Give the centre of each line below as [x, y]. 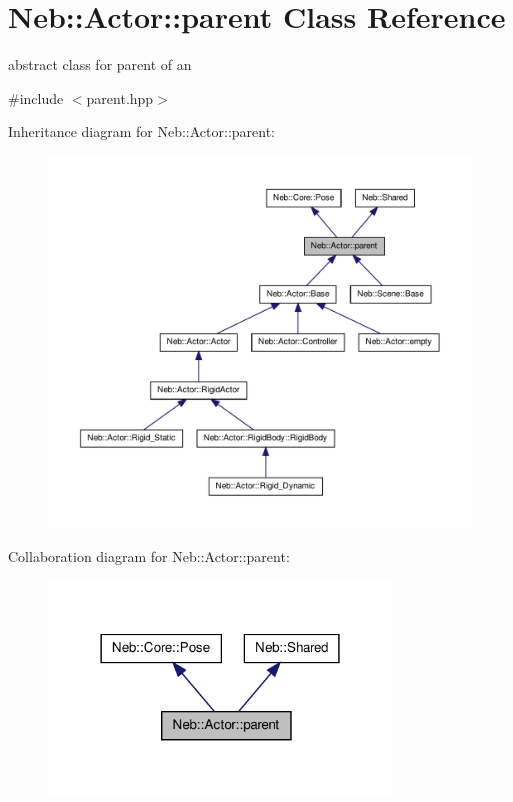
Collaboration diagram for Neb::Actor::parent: [149, 556]
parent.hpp [120, 97]
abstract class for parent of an [100, 64]
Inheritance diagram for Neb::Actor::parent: [142, 131]
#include [36, 97]
